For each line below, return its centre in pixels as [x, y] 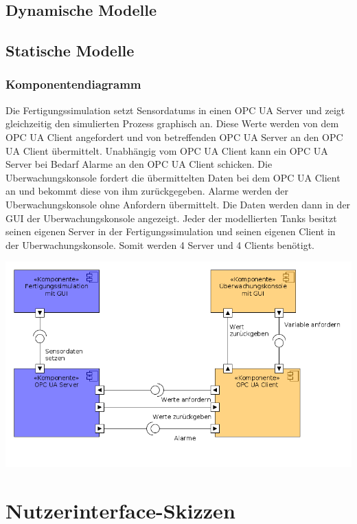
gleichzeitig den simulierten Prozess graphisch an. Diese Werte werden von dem [172, 123]
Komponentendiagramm [73, 84]
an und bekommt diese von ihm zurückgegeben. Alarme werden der [147, 191]
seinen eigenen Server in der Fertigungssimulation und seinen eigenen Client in [171, 231]
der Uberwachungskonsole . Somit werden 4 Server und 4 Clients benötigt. [160, 244]
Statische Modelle [70, 51]
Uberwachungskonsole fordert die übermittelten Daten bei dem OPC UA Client [173, 177]
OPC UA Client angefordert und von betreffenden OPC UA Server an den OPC [174, 137]
